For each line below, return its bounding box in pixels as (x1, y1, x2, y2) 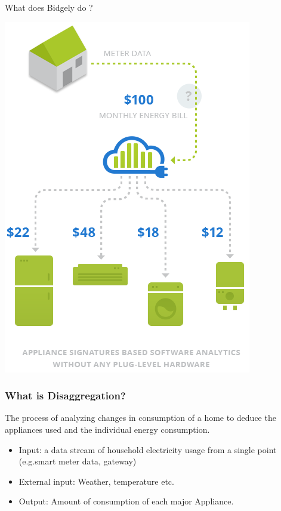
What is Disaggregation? (5, 388, 126, 403)
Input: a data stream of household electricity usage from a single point (18, 443, 277, 455)
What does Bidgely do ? (5, 1, 93, 13)
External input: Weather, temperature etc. (18, 475, 174, 487)
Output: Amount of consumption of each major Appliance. (18, 495, 234, 507)
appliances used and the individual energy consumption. (5, 423, 210, 435)
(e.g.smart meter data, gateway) (18, 455, 137, 467)
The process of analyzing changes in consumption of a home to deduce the (5, 411, 276, 424)
